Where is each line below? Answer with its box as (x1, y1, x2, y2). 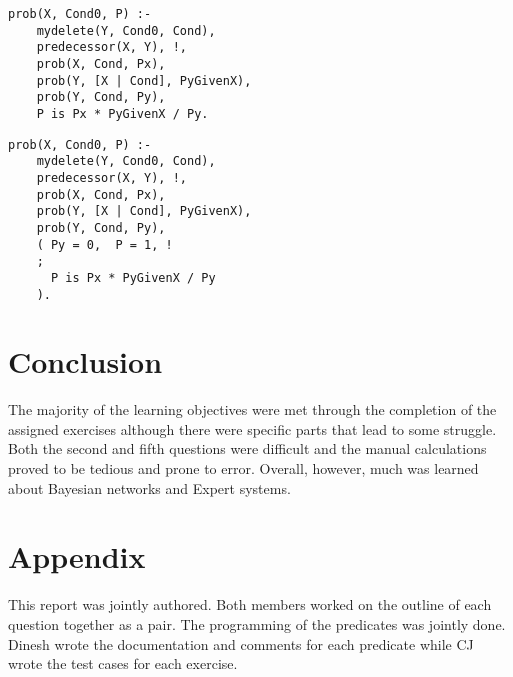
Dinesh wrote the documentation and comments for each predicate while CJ (8, 633, 474, 654)
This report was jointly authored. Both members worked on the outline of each (8, 594, 492, 615)
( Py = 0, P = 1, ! (36, 237, 173, 252)
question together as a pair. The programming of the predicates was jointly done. (8, 613, 506, 634)
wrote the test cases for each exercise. (8, 653, 238, 674)
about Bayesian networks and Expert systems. (8, 477, 291, 498)
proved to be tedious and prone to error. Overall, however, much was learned (8, 458, 479, 479)
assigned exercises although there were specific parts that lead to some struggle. (8, 418, 497, 439)
